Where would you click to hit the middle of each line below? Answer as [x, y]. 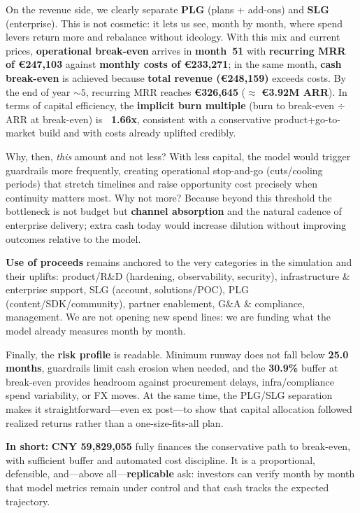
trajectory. [28, 501]
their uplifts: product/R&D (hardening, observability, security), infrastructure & [178, 275]
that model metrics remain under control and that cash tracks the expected [167, 487]
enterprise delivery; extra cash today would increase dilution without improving [176, 224]
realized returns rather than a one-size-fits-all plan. [115, 422]
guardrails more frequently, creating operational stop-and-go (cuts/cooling [164, 170]
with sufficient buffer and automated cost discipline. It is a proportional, [161, 459]
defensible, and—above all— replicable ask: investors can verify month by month [180, 473]
